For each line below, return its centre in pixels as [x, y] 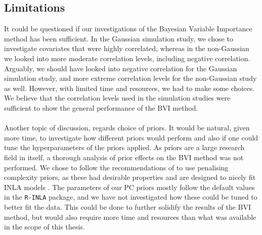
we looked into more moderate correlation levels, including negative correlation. [127, 58]
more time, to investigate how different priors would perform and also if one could [131, 137]
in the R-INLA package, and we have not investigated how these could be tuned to [131, 197]
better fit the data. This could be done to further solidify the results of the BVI [127, 206]
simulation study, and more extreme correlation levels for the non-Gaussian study [130, 78]
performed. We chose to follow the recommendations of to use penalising [116, 167]
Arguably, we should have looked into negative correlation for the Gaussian [121, 68]
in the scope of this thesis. [45, 227]
